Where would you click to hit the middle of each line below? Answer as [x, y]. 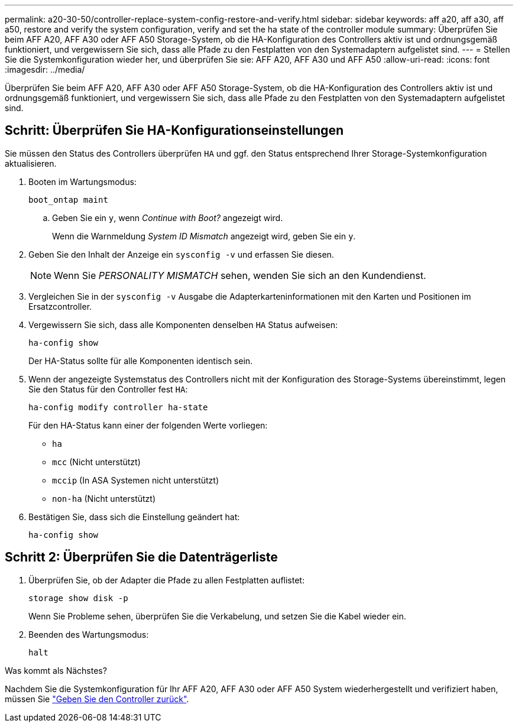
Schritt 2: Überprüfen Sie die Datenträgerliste [141, 557]
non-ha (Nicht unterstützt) [104, 498]
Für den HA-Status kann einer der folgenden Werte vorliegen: [148, 425]
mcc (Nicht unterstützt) [96, 462]
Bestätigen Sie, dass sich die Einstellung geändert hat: [134, 517]
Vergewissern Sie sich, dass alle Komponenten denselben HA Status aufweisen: [183, 324]
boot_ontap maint [68, 199]
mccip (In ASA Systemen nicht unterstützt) [136, 480]
